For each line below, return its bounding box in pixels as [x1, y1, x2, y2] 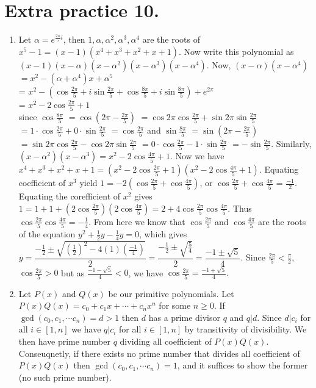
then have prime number [18, 335, 110, 348]
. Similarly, [271, 137, 312, 150]
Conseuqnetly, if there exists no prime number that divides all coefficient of [18, 347, 300, 359]
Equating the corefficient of [18, 190, 121, 203]
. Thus [228, 201, 252, 214]
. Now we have [170, 149, 224, 162]
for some [159, 299, 191, 312]
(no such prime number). [18, 370, 112, 383]
